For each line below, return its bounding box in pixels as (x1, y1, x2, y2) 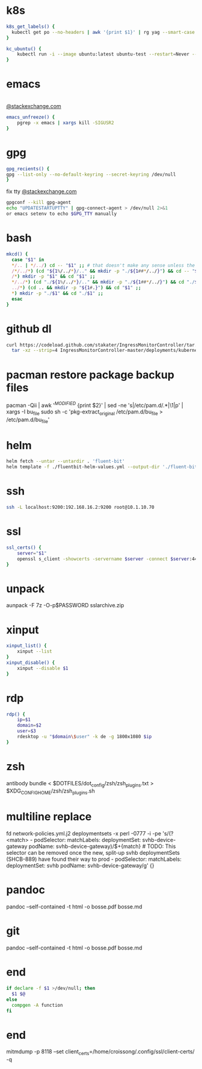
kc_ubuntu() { (6, 46, 42, 52)
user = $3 (17, 728, 36, 734)
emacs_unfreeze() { (6, 114, 55, 121)
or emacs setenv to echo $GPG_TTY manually (6, 211, 117, 217)
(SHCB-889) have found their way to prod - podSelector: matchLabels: (6, 855, 182, 863)
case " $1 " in (11, 257, 44, 263)
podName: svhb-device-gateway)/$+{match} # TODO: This (28, 843, 176, 850)
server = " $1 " (17, 550, 47, 556)
